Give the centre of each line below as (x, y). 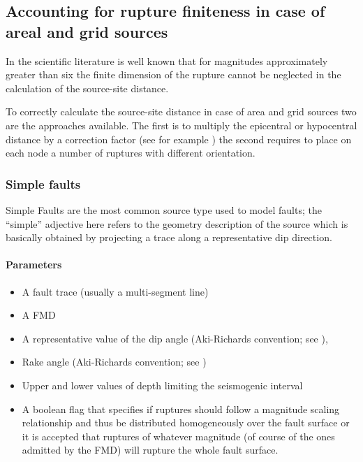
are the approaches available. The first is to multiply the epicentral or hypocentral (181, 125)
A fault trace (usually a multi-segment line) (115, 291)
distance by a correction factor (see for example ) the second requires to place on (179, 139)
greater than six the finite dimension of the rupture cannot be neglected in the (173, 74)
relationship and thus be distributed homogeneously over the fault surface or (186, 423)
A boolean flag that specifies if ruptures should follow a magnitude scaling (181, 409)
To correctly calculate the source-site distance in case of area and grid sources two (181, 111)
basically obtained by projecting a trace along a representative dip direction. (169, 237)
